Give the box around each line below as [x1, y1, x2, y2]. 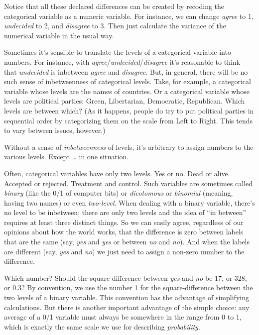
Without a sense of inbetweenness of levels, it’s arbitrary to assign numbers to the [4, 141, 254, 152]
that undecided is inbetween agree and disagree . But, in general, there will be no [4, 66, 248, 77]
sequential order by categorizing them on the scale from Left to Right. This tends [4, 115, 253, 125]
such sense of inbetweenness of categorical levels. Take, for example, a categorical [4, 76, 251, 87]
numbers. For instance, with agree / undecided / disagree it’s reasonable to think [4, 56, 241, 67]
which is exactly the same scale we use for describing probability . [4, 321, 200, 332]
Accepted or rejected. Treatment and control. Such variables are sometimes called [4, 178, 253, 188]
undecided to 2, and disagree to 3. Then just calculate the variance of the [4, 20, 227, 31]
